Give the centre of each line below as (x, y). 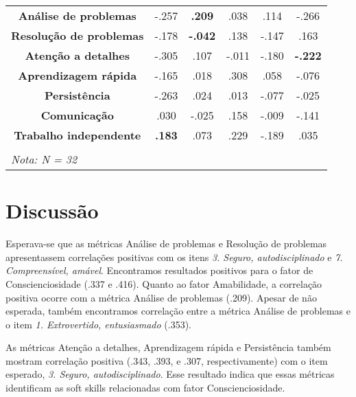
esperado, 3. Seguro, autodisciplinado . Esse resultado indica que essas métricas (170, 374)
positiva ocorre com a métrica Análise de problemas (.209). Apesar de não (161, 297)
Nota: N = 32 (44, 159)
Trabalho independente (78, 135)
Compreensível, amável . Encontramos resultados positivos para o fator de (159, 270)
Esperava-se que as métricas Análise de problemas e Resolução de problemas (166, 243)
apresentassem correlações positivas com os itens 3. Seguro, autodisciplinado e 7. (174, 257)
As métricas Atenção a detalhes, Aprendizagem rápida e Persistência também (168, 347)
